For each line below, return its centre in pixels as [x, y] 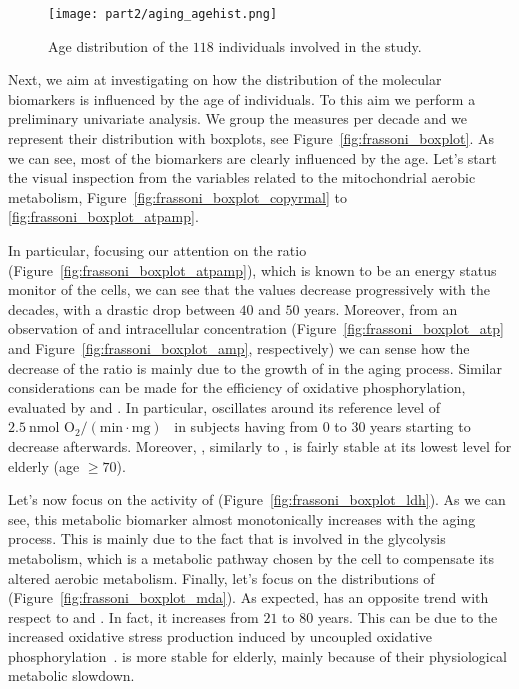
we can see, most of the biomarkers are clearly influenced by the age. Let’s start [252, 157]
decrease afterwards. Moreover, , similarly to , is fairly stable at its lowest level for [260, 445]
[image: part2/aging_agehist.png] [163, 14]
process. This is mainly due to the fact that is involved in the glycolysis [227, 538]
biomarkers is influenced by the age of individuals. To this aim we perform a [242, 98]
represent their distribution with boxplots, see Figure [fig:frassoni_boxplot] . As [251, 138]
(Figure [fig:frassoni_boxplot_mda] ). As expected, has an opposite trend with [248, 597]
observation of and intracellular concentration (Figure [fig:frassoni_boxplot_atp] [256, 328]
